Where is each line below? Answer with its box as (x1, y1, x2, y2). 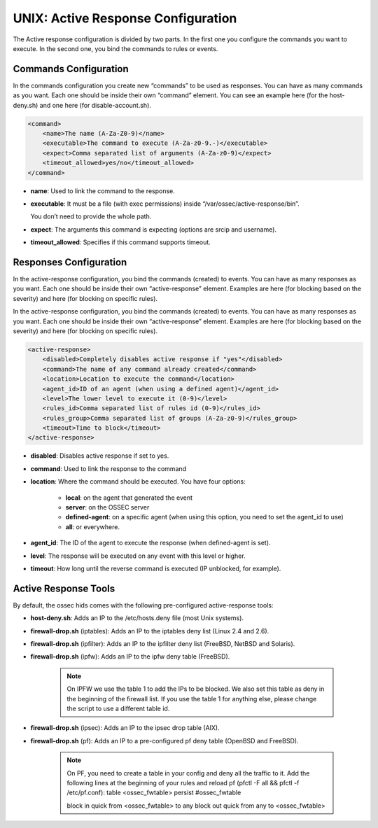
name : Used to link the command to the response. (30, 186, 175, 195)
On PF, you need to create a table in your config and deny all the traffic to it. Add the (66, 769, 310, 777)
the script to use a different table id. (66, 704, 170, 713)
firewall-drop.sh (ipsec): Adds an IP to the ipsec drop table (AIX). (30, 724, 220, 732)
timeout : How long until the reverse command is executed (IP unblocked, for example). (30, 564, 281, 573)
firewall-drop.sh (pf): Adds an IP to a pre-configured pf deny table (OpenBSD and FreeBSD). (30, 736, 299, 745)
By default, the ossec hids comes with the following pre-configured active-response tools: (13, 601, 274, 609)
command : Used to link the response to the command (30, 464, 187, 472)
